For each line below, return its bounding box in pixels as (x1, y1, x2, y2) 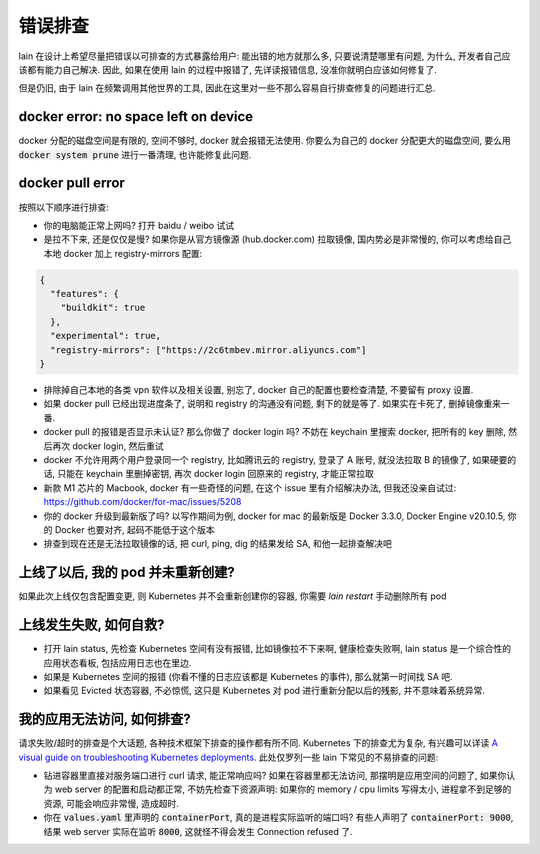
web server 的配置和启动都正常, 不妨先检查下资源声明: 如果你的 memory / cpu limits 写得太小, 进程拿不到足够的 (54, 783, 512, 795)
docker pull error (18, 175, 125, 192)
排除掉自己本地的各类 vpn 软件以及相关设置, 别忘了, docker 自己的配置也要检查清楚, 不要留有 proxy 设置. (43, 384, 474, 396)
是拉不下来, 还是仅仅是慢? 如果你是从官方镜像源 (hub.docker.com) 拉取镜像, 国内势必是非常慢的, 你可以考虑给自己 (43, 233, 512, 245)
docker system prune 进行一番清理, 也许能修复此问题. (18, 148, 252, 160)
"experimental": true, (50, 330, 162, 342)
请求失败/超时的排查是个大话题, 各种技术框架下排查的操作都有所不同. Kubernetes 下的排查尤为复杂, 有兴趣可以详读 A (18, 737, 499, 749)
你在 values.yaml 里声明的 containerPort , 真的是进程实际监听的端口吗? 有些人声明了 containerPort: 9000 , (43, 811, 514, 824)
